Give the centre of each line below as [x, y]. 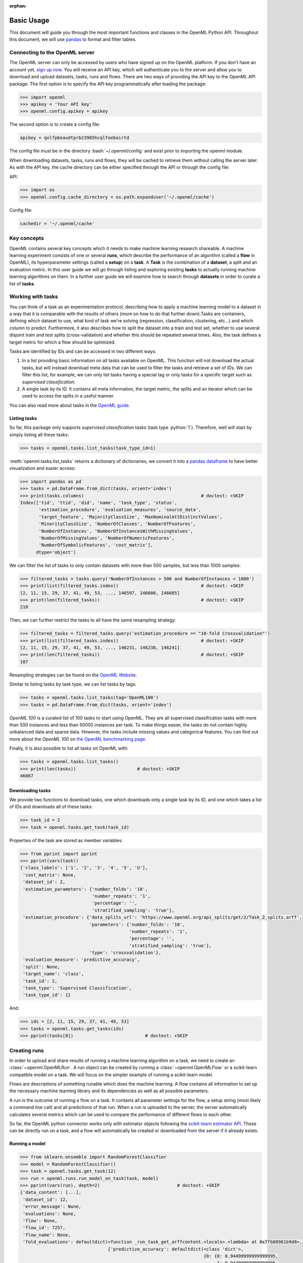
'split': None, [42, 967]
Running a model [27, 1144]
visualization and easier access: [42, 468]
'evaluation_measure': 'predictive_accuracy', [81, 960]
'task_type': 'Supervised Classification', [78, 988]
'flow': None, [40, 1221]
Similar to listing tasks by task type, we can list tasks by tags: [73, 684]
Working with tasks [34, 297]
